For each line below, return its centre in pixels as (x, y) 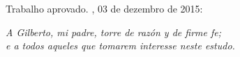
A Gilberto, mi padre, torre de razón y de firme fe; (113, 32)
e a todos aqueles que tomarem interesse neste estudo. (120, 46)
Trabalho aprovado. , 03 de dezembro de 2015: (104, 8)
